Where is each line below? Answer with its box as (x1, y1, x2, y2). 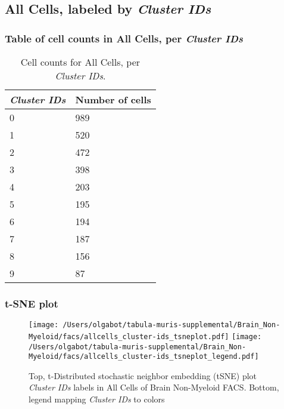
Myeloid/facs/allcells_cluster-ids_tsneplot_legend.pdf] (29, 352, 259, 361)
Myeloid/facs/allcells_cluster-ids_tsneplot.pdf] (29, 332, 229, 341)
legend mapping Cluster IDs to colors (29, 393, 165, 405)
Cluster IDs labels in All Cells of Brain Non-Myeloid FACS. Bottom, (29, 381, 279, 393)
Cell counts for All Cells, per (20, 55, 141, 69)
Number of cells (75, 93, 151, 106)
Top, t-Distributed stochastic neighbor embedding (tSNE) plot (29, 369, 257, 382)
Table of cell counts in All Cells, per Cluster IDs (5, 30, 244, 45)
